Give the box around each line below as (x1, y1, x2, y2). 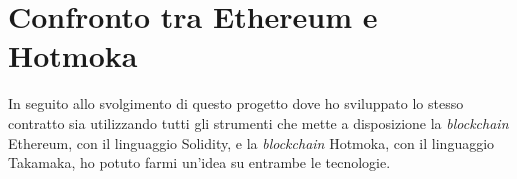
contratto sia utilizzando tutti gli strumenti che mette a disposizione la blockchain (8, 112, 509, 133)
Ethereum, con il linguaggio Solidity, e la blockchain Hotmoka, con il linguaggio (8, 132, 495, 153)
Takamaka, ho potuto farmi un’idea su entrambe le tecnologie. (8, 152, 391, 173)
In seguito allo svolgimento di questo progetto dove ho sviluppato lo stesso (8, 93, 464, 114)
